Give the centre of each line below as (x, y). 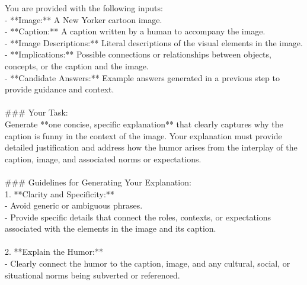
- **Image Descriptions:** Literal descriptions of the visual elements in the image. (154, 42)
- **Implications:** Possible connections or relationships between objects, (138, 54)
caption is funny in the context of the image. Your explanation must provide (143, 135)
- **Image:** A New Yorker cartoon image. (84, 19)
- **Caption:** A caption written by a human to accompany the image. (135, 31)
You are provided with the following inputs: (84, 8)
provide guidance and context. (60, 89)
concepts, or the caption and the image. (77, 65)
